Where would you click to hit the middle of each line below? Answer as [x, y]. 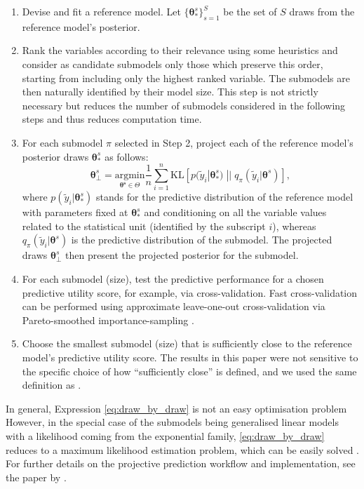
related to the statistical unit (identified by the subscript [144, 226]
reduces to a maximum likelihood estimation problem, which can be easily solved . [182, 449]
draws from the [322, 11]
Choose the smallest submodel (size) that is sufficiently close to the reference [187, 343]
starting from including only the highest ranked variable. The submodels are [186, 78]
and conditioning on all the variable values [235, 212]
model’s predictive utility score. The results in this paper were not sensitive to [190, 357]
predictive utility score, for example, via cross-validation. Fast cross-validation [190, 292]
